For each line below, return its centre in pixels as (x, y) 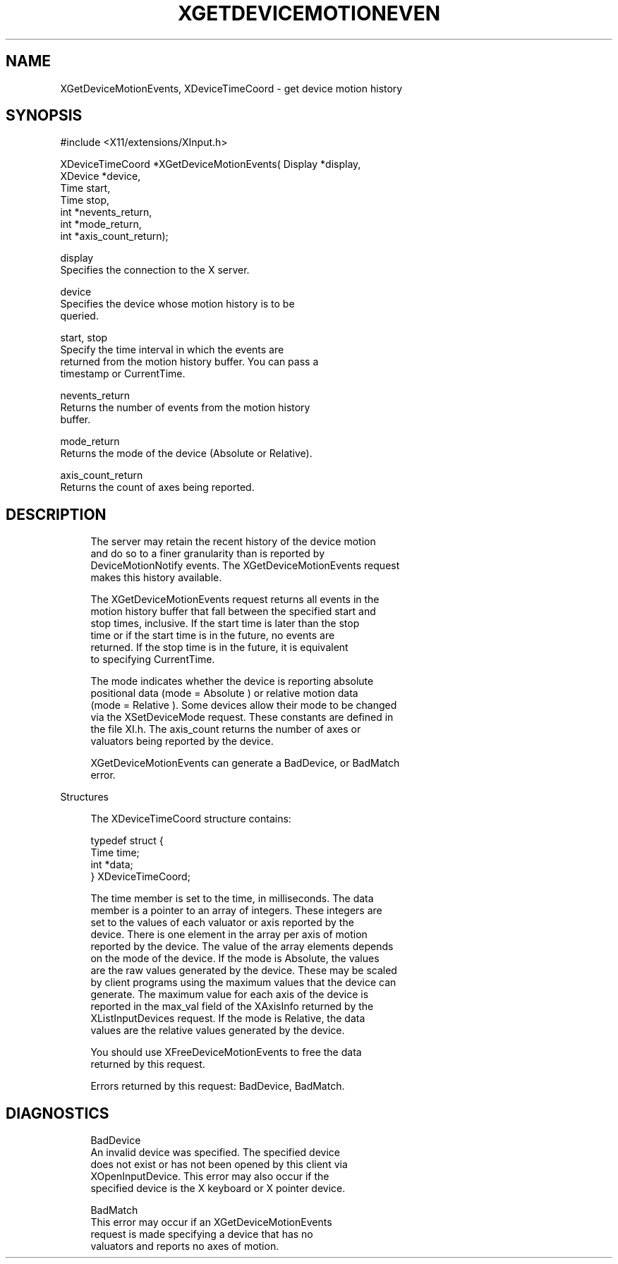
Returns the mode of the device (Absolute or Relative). (186, 454)
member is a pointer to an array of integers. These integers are (236, 911)
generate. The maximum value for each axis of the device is (230, 995)
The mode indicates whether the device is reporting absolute (232, 681)
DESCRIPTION (56, 514)
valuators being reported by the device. (182, 741)
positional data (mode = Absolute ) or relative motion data (224, 693)
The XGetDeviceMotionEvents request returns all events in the (235, 600)
